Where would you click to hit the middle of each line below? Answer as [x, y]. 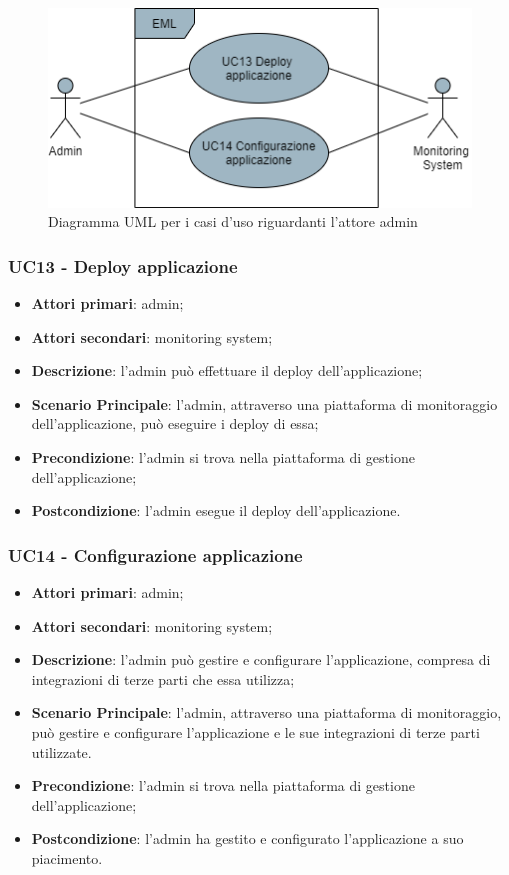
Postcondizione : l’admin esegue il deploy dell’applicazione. [216, 510]
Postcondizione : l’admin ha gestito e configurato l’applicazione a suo [247, 838]
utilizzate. [61, 751]
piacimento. [67, 857]
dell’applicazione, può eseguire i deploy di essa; [175, 423]
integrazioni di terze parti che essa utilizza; [163, 678]
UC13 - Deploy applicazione [123, 265]
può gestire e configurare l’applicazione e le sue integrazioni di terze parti [255, 731]
